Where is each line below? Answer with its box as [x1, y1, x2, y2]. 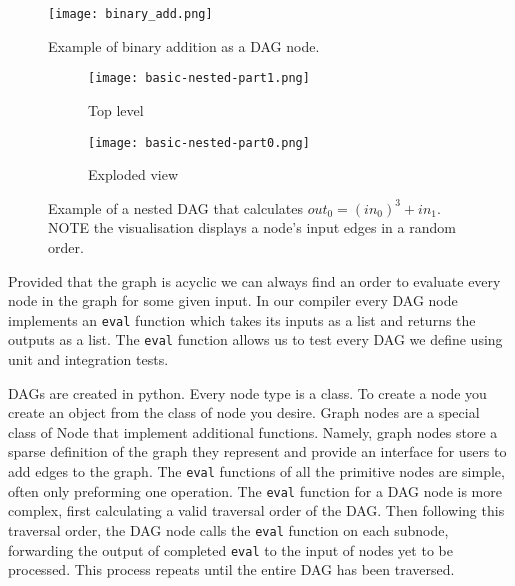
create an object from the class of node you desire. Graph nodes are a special [8, 402, 480, 423]
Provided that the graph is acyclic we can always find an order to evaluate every [8, 270, 501, 291]
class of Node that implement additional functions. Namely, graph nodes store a [8, 421, 498, 442]
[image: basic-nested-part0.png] [88, 135, 310, 150]
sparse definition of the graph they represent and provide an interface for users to [8, 441, 507, 462]
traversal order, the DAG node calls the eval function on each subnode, [8, 519, 449, 540]
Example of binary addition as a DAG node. [48, 35, 320, 56]
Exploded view [88, 164, 179, 185]
